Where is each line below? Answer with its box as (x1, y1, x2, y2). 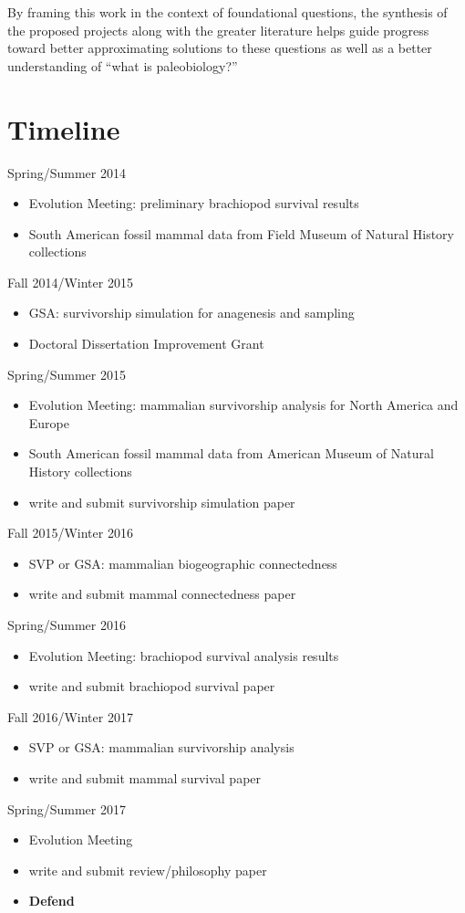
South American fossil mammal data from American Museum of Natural (28, 444, 434, 463)
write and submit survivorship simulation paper (28, 492, 295, 511)
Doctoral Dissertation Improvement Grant (28, 334, 264, 353)
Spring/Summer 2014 (7, 163, 126, 182)
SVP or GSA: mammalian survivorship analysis (28, 738, 294, 757)
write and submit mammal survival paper (28, 768, 262, 787)
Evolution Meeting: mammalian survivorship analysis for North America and (28, 395, 459, 415)
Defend (28, 891, 75, 910)
